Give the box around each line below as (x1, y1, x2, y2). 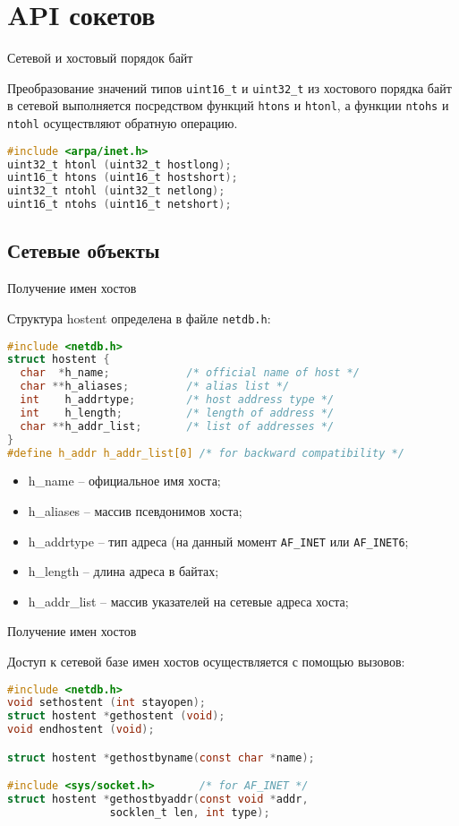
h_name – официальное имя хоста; (28, 471, 221, 490)
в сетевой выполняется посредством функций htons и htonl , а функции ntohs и (7, 96, 449, 115)
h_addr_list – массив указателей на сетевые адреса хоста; (28, 591, 349, 610)
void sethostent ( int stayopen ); (7, 696, 206, 710)
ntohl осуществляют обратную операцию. (7, 114, 238, 133)
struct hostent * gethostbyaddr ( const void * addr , (7, 793, 309, 806)
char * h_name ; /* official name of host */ (20, 366, 360, 380)
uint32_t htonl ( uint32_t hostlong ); (7, 158, 232, 171)
